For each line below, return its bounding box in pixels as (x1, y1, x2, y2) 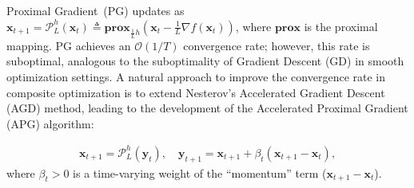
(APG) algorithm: (6, 115, 94, 131)
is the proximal (304, 18, 378, 34)
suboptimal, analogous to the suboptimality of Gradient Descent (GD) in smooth (6, 53, 404, 69)
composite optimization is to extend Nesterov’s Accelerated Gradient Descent (6, 84, 385, 100)
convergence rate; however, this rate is (183, 37, 370, 53)
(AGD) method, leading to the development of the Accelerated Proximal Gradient (6, 100, 408, 116)
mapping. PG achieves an (6, 37, 131, 53)
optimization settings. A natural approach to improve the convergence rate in (6, 68, 386, 84)
